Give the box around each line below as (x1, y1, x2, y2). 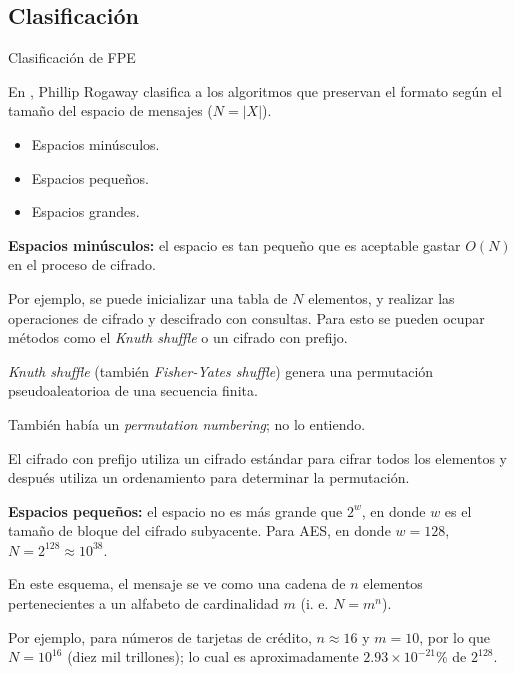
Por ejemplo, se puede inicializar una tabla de (8, 287, 288, 308)
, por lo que (419, 626, 491, 647)
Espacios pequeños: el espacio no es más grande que (8, 500, 343, 521)
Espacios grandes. (31, 201, 140, 222)
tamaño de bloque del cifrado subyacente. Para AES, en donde (8, 520, 391, 541)
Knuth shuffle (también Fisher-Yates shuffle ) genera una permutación (8, 360, 434, 381)
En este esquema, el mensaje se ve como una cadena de (8, 573, 346, 594)
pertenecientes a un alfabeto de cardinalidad (8, 593, 279, 614)
